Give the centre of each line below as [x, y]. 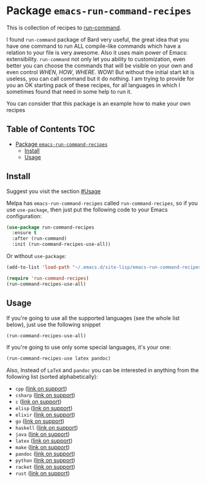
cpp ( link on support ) [41, 389]
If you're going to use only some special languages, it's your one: [89, 348]
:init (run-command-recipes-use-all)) [62, 245]
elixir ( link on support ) [45, 415]
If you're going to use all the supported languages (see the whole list [93, 318]
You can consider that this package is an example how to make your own [99, 103]
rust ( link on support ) [43, 473]
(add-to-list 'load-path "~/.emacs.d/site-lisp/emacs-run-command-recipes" [105, 267]
